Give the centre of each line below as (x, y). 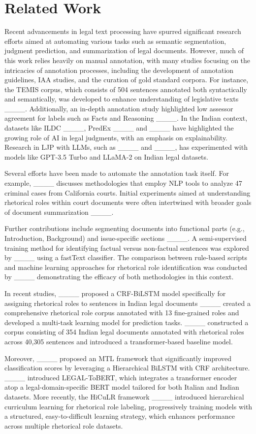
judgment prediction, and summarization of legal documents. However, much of (124, 50)
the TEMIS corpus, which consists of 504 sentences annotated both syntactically (126, 89)
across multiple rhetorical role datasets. (64, 425)
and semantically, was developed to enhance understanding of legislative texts (122, 99)
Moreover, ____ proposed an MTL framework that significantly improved (118, 358)
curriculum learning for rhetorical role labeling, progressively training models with (128, 406)
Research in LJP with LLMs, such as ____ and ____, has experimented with (126, 147)
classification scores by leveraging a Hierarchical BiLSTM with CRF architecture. (127, 368)
